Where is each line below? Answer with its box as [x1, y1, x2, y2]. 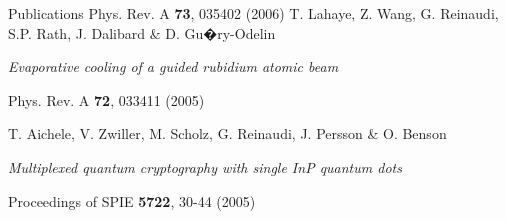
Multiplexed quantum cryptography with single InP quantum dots [8, 156, 402, 177]
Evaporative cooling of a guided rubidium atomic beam [8, 56, 339, 77]
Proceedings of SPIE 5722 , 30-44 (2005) [8, 190, 256, 211]
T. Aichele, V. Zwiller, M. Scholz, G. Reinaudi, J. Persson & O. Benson [8, 123, 447, 144]
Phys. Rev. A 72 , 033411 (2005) [8, 89, 205, 110]
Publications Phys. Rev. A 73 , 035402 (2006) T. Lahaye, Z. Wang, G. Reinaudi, [8, 3, 499, 23]
